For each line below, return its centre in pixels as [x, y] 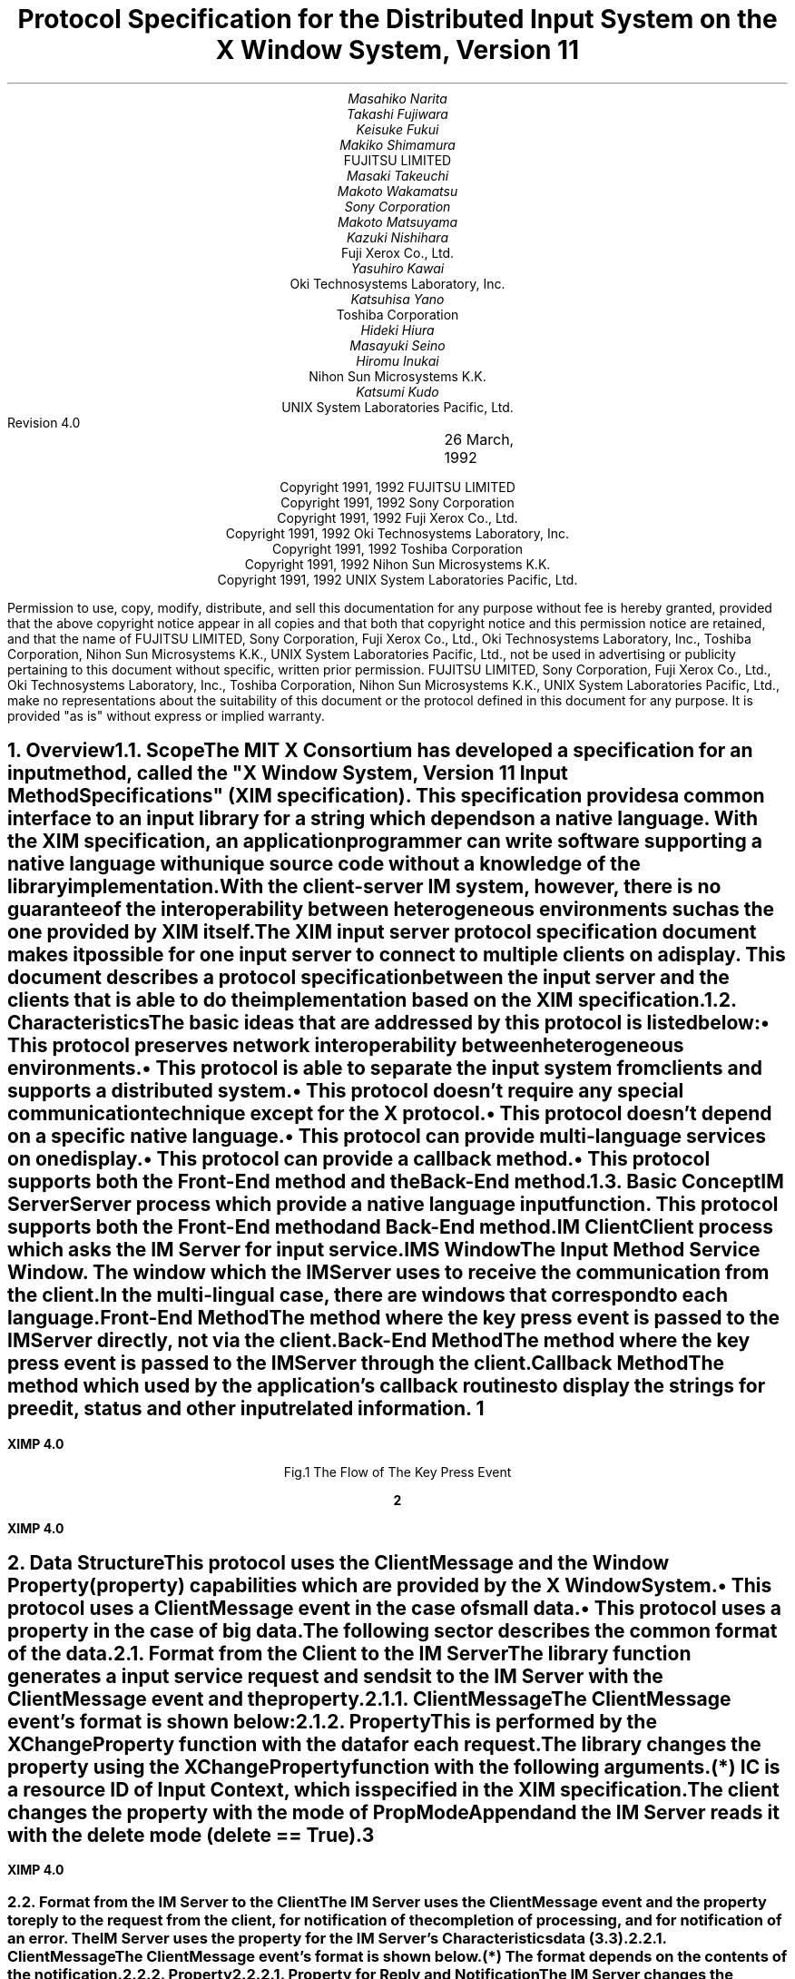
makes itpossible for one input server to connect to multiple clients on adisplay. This [397, 955]
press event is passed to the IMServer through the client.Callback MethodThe [366, 1364]
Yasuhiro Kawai [397, 268]
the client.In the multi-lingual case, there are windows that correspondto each [368, 1295]
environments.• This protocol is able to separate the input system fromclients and [385, 1068]
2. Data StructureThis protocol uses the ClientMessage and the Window [339, 1563]
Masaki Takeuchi [397, 175]
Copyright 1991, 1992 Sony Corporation [397, 502]
